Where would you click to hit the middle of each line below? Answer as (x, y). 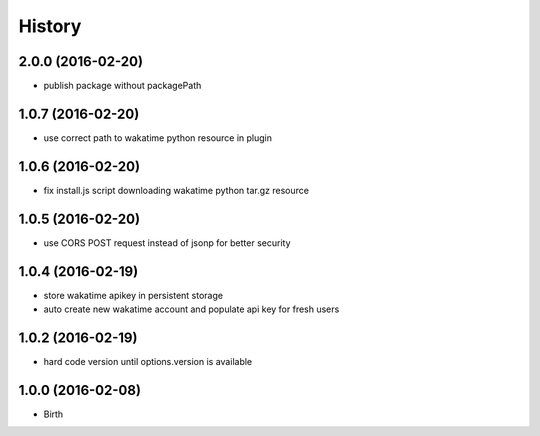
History (50, 26)
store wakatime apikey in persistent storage (133, 295)
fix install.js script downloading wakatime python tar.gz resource (176, 190)
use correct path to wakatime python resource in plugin (158, 137)
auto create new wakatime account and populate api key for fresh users (191, 309)
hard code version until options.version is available (148, 361)
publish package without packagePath (122, 86)
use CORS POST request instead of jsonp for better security (167, 242)
